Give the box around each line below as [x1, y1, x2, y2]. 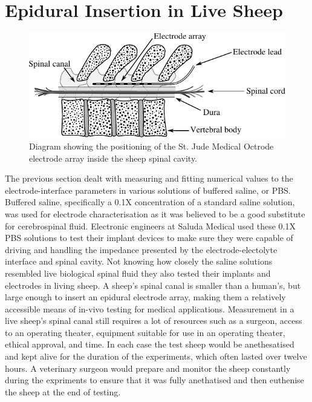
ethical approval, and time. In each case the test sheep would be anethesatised [5, 338, 294, 351]
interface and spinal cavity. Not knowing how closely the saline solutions [5, 255, 273, 268]
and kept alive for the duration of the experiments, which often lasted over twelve [5, 350, 307, 363]
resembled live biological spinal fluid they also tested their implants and [5, 266, 271, 279]
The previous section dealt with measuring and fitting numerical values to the [5, 172, 293, 185]
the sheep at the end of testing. [5, 385, 121, 398]
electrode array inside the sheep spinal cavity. [29, 151, 198, 164]
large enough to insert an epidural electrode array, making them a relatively [5, 291, 286, 303]
